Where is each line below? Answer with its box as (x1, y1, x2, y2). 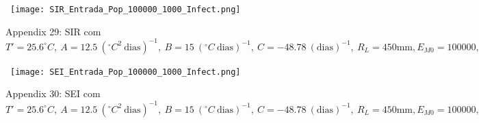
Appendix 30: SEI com (5, 86, 101, 101)
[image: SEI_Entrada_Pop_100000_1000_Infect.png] (10, 67, 241, 77)
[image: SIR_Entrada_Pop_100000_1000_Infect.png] (10, 5, 241, 14)
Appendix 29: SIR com (5, 24, 101, 38)
